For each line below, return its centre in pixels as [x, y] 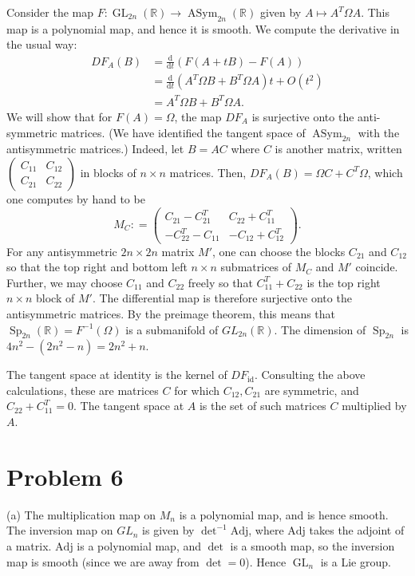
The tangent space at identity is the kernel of [117, 375]
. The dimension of [320, 329]
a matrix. [29, 545]
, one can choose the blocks [279, 251]
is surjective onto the [303, 116]
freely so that [220, 282]
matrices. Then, [208, 172]
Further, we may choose [65, 282]
